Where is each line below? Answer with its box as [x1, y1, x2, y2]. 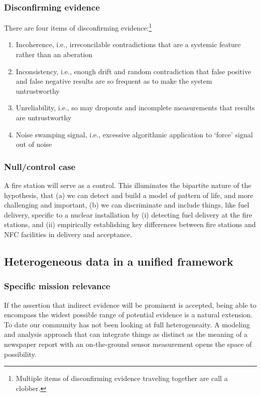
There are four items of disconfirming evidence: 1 [4, 21, 152, 33]
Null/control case [4, 160, 76, 172]
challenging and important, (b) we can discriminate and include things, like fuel [4, 200, 249, 210]
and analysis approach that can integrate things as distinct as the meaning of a [4, 329, 248, 339]
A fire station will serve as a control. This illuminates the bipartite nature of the [4, 180, 251, 190]
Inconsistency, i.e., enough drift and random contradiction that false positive [16, 66, 251, 76]
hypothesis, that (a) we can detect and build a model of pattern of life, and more [4, 189, 253, 200]
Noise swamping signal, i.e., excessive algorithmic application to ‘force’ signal [16, 129, 253, 139]
